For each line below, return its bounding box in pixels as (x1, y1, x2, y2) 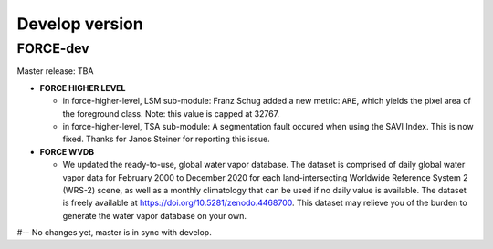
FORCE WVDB (39, 146, 95, 157)
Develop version (16, 14, 143, 34)
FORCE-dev (16, 40, 90, 57)
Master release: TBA (16, 66, 94, 77)
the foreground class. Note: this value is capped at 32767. (62, 108, 280, 119)
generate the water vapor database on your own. (62, 210, 246, 221)
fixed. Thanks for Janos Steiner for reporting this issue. (62, 133, 270, 145)
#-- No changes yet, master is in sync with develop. (16, 227, 212, 238)
